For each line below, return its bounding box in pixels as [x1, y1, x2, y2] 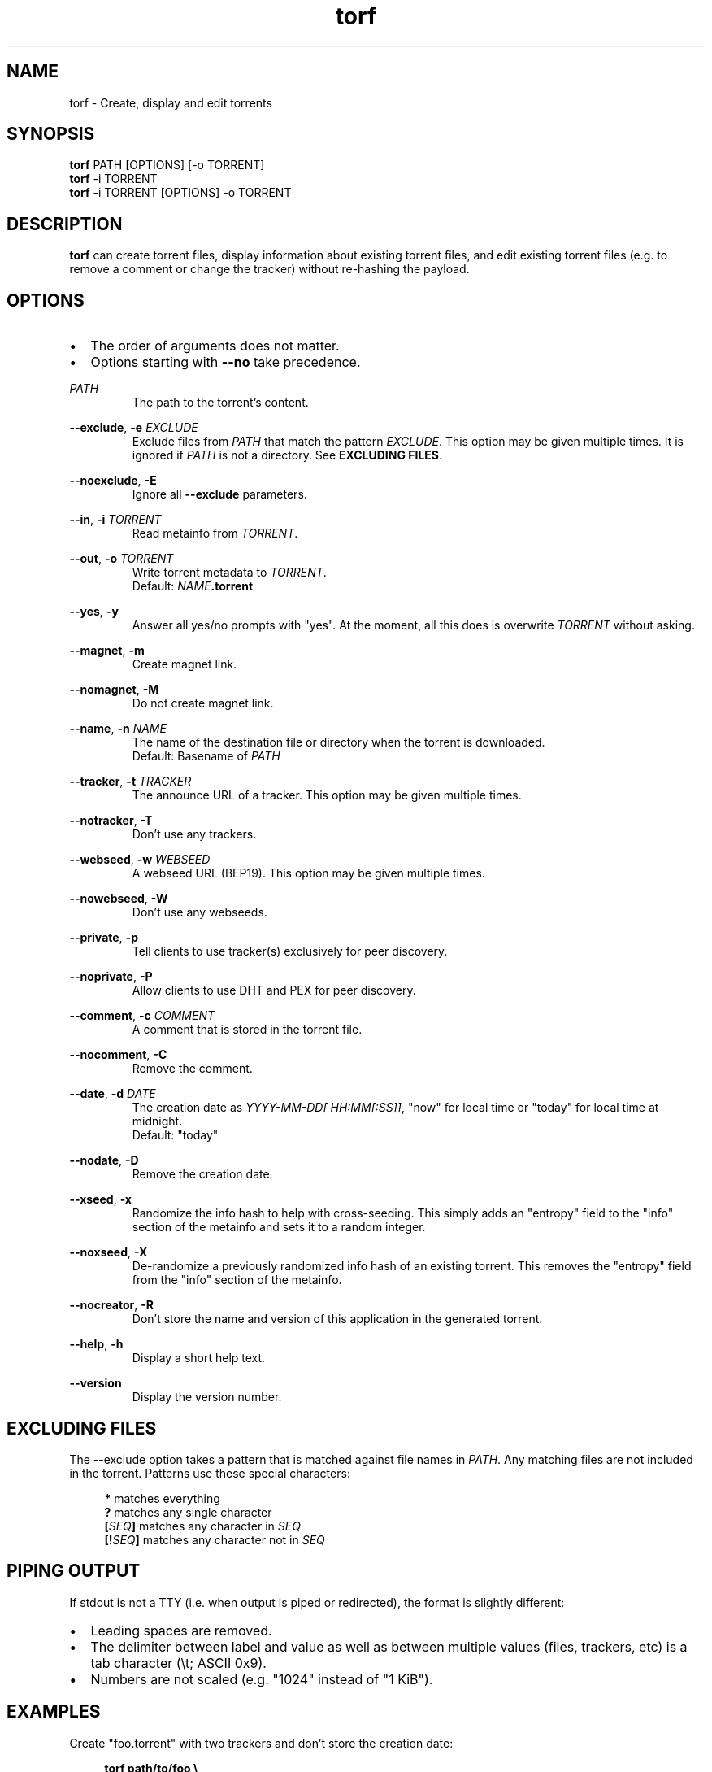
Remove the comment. [132, 1061, 253, 1076]
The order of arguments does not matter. [90, 337, 340, 355]
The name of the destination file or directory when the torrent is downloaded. [132, 735, 545, 750]
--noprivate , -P [69, 969, 153, 984]
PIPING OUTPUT [7, 1561, 141, 1582]
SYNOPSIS [7, 124, 95, 145]
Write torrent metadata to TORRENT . [132, 565, 327, 580]
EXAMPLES [7, 1701, 101, 1722]
